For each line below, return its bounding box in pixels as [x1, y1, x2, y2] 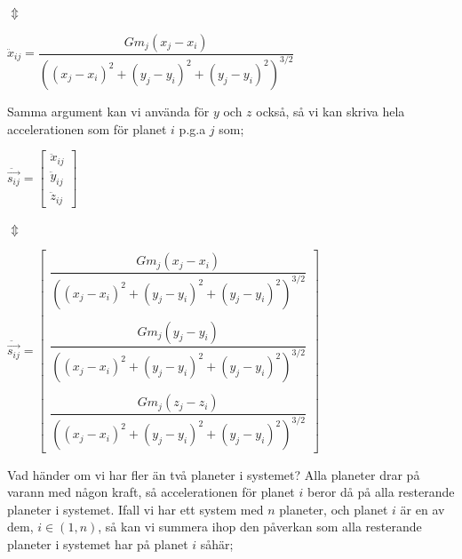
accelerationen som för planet [7, 119, 167, 138]
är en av [400, 499, 445, 518]
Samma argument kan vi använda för [7, 101, 210, 120]
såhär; [200, 534, 234, 553]
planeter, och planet [279, 499, 388, 518]
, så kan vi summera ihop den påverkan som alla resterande [98, 517, 422, 536]
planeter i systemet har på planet [7, 534, 188, 553]
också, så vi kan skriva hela [256, 101, 405, 120]
